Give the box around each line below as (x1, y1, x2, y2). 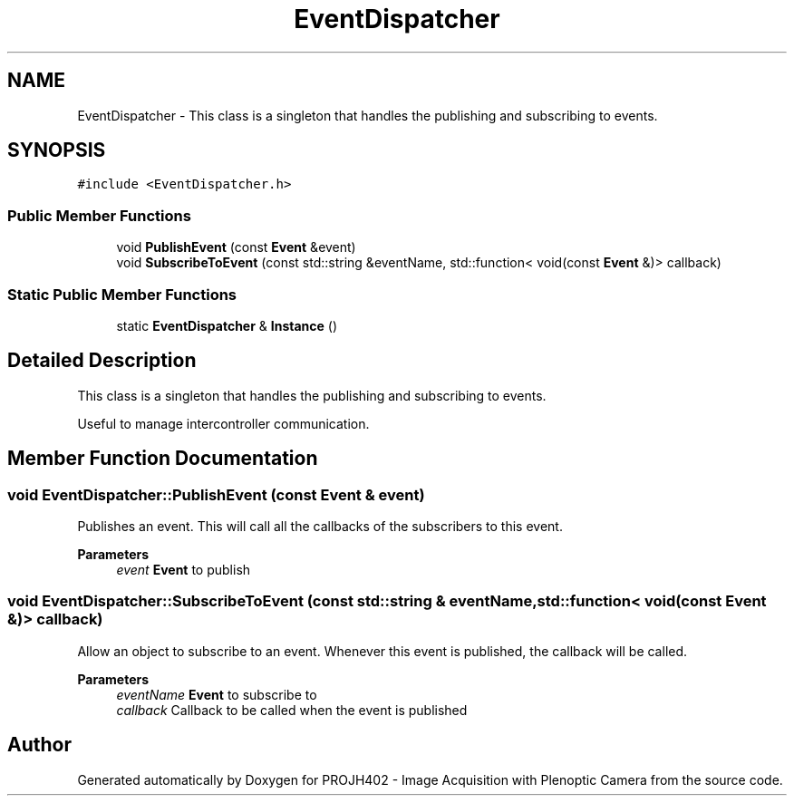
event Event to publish (116, 562, 251, 577)
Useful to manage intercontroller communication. (77, 415, 370, 431)
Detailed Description (7, 349, 197, 372)
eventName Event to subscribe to (116, 686, 317, 702)
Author (7, 733, 72, 757)
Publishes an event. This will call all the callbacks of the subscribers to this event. (77, 518, 563, 534)
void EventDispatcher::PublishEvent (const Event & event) (7, 485, 425, 504)
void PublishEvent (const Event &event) (116, 239, 356, 256)
